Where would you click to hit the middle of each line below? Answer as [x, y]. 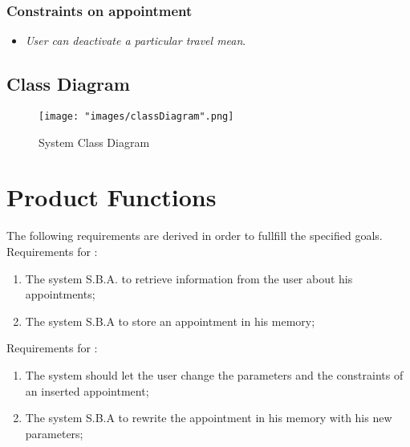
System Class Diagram [94, 142]
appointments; [60, 294]
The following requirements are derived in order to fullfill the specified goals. [195, 236]
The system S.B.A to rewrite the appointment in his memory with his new [209, 418]
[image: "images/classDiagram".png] [136, 117]
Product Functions [112, 197]
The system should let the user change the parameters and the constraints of [214, 374]
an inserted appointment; [87, 390]
